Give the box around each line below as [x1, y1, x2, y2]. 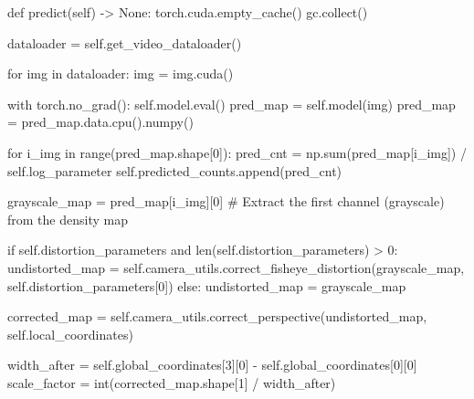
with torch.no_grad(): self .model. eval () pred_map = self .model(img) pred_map [7, 94, 456, 113]
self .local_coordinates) [7, 324, 133, 343]
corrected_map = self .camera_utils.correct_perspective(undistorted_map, [7, 307, 427, 326]
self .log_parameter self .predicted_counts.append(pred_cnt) [7, 161, 342, 180]
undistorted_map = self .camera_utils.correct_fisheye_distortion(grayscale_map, [7, 257, 465, 277]
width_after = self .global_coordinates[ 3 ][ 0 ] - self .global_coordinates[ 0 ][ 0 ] [7, 355, 417, 374]
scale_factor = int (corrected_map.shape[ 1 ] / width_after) [7, 373, 336, 392]
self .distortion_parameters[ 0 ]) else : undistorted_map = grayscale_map [7, 276, 406, 295]
